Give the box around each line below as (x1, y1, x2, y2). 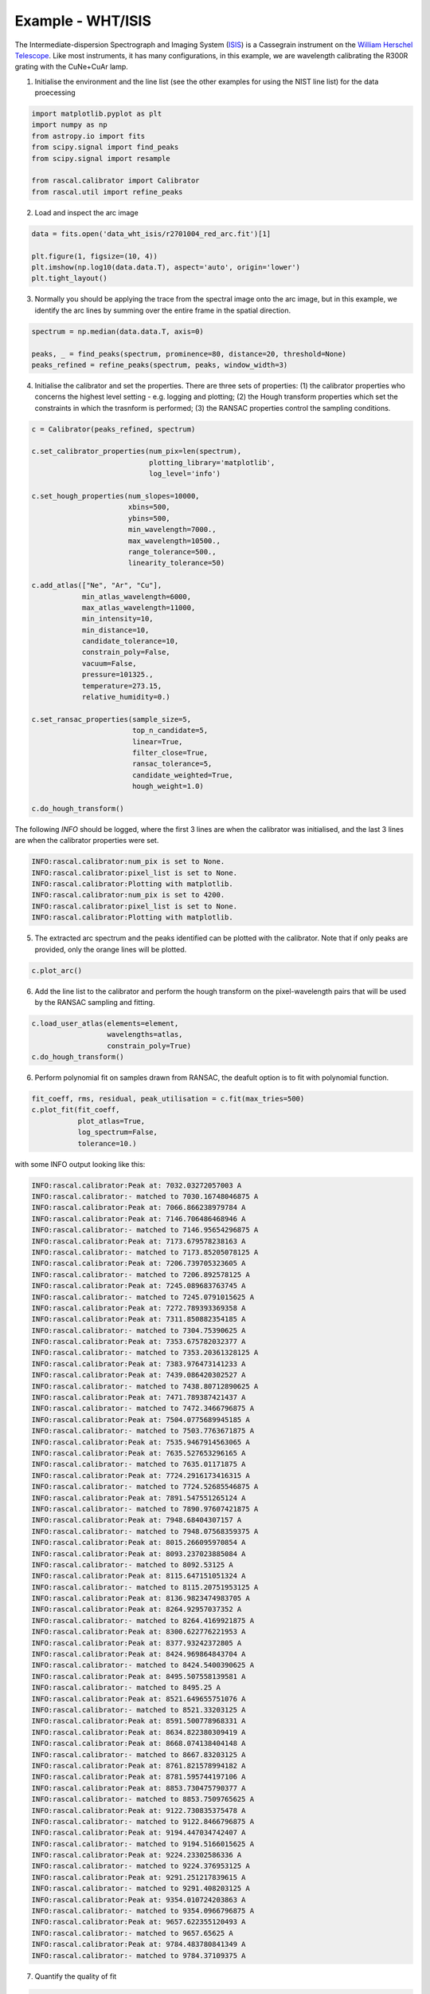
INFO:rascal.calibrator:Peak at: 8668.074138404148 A (31, 1739, 246, 1748)
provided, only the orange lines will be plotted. (34, 944, 187, 954)
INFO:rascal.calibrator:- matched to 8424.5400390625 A (31, 1661, 255, 1670)
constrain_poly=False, (81, 648, 170, 657)
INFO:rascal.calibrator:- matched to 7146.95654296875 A (31, 1225, 259, 1235)
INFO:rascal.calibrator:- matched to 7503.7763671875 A (31, 1426, 255, 1436)
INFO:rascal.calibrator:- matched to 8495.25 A (31, 1683, 221, 1693)
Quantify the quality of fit (34, 1971, 117, 1981)
